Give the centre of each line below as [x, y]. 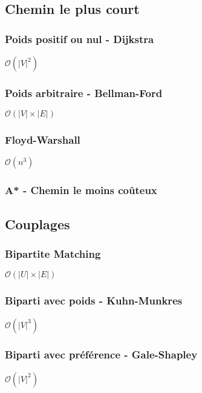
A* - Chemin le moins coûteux [81, 190]
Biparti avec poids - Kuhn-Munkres [94, 301]
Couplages [37, 223]
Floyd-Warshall [43, 140]
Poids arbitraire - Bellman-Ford [84, 92]
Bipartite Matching [53, 253]
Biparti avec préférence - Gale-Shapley [101, 354]
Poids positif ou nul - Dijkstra [80, 39]
